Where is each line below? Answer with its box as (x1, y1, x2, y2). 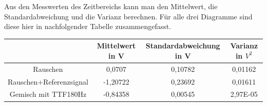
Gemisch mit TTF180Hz (9, 89, 87, 99)
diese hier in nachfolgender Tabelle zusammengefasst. (4, 21, 171, 32)
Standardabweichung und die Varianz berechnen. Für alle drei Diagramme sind (4, 11, 253, 21)
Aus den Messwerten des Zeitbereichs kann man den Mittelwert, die (4, 1, 218, 11)
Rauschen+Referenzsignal (8, 76, 88, 87)
